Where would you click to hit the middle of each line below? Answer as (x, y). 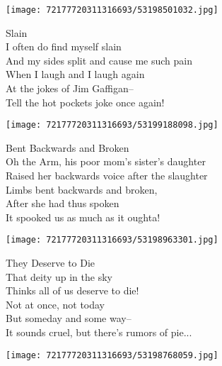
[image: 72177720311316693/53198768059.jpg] (112, 355)
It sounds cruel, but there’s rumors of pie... (99, 332)
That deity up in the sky (59, 276)
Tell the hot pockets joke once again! (85, 102)
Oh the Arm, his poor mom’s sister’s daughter (106, 161)
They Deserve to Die (51, 263)
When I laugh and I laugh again (75, 74)
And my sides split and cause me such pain (99, 60)
